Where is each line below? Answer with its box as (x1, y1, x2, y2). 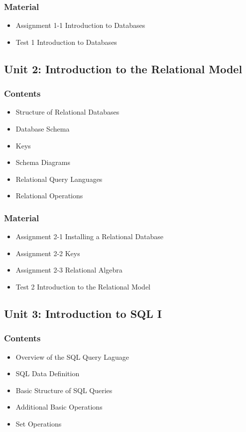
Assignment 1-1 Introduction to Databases (15, 20, 145, 30)
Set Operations (15, 418, 62, 429)
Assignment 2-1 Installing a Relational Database (15, 231, 164, 242)
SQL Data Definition (15, 368, 80, 379)
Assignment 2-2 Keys (15, 248, 80, 258)
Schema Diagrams (15, 157, 70, 167)
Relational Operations (15, 190, 83, 201)
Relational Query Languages (15, 173, 103, 184)
